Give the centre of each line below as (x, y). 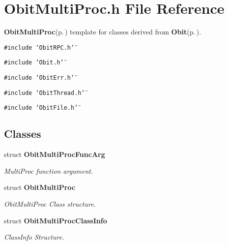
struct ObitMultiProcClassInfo (56, 220)
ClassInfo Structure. (34, 237)
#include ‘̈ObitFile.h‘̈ (41, 108)
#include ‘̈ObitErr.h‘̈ (39, 78)
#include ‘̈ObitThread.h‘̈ (44, 93)
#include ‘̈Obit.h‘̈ (34, 63)
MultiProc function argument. (49, 170)
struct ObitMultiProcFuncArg (55, 154)
